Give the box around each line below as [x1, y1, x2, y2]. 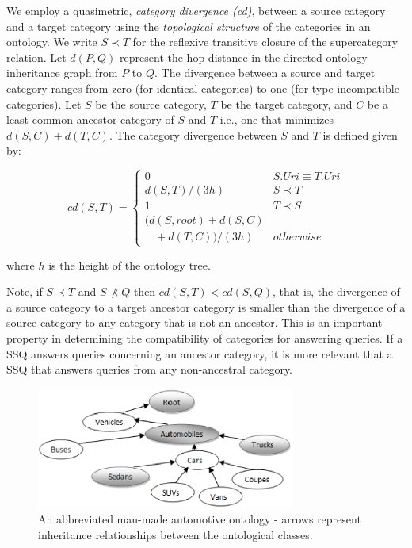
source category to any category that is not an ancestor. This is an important [6, 314, 383, 331]
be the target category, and [220, 95, 353, 112]
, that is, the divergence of [273, 283, 400, 300]
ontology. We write [6, 33, 97, 50]
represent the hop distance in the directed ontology [120, 48, 368, 65]
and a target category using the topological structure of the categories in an [6, 17, 371, 34]
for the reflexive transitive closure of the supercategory [132, 33, 399, 50]
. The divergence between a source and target [154, 64, 376, 81]
